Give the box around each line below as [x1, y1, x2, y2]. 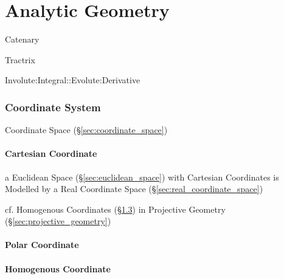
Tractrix [5, 53, 35, 66]
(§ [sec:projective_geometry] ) [5, 215, 111, 227]
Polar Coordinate [5, 238, 79, 251]
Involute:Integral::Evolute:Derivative [5, 74, 140, 86]
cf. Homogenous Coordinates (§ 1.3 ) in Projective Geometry [5, 202, 226, 215]
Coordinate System [5, 99, 101, 114]
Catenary [5, 33, 40, 46]
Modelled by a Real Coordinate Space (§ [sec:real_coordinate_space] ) [5, 182, 263, 195]
